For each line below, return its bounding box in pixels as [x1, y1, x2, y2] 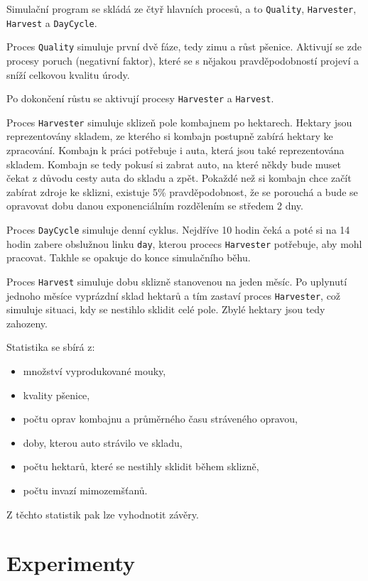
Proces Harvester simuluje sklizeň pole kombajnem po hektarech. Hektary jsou [6, 114, 352, 129]
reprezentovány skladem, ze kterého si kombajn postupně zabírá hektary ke [6, 129, 333, 143]
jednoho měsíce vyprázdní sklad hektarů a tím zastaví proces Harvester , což [6, 288, 341, 303]
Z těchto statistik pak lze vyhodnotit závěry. [6, 506, 199, 521]
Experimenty [6, 548, 136, 577]
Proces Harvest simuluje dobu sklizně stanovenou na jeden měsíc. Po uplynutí [6, 273, 347, 288]
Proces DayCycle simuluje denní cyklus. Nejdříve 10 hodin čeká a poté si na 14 [6, 222, 350, 237]
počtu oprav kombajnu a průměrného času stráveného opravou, [23, 411, 298, 426]
